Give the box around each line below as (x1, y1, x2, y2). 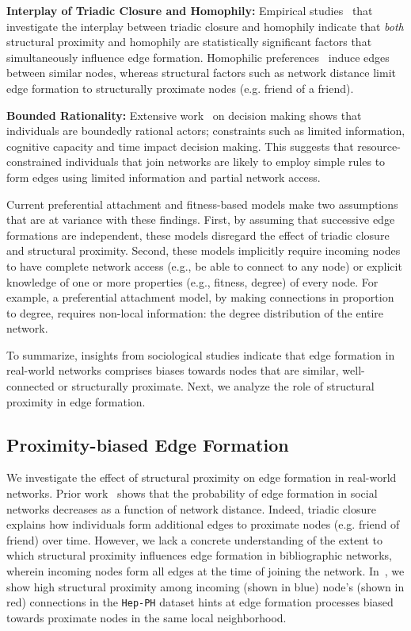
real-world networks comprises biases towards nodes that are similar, (6, 362, 339, 379)
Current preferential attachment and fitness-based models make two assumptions (6, 195, 398, 212)
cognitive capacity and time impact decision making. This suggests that (6, 137, 354, 154)
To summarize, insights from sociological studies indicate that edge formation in (6, 346, 395, 363)
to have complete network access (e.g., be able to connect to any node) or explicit (6, 257, 402, 274)
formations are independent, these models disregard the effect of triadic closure (6, 226, 390, 243)
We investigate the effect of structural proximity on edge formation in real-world (6, 469, 397, 486)
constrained (6, 153, 63, 170)
